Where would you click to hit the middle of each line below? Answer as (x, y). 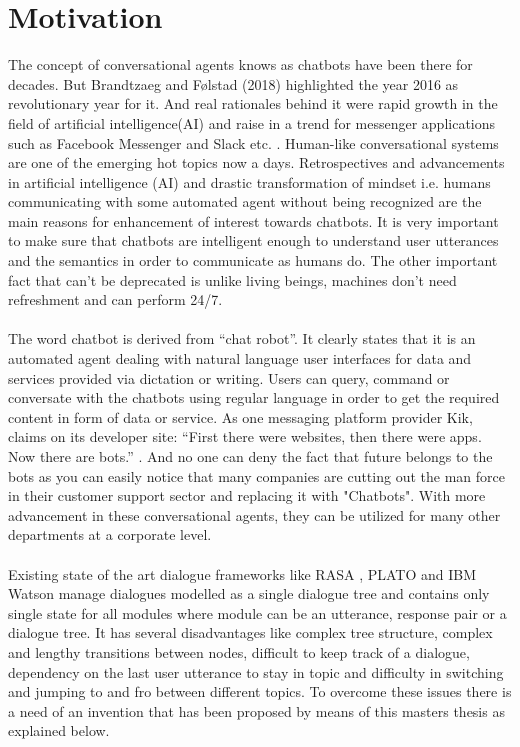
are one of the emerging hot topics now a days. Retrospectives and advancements (256, 162)
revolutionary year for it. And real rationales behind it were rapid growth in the (253, 103)
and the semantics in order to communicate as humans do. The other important (253, 260)
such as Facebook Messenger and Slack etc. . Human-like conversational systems (253, 142)
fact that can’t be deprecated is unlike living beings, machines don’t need (232, 279)
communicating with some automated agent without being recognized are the (245, 201)
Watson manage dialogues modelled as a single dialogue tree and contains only (249, 593)
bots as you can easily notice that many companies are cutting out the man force (256, 475)
